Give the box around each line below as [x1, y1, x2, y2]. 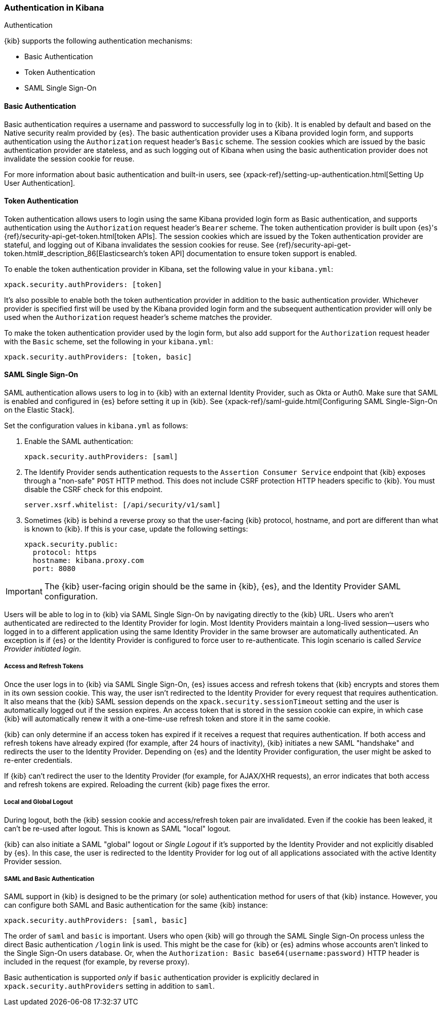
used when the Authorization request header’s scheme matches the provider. [4, 312, 272, 321]
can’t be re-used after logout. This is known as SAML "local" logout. [4, 824, 231, 833]
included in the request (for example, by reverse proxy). [4, 957, 190, 966]
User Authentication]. [4, 178, 75, 187]
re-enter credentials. [4, 755, 72, 764]
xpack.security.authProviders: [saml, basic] [4, 916, 188, 925]
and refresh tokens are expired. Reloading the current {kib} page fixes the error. [4, 780, 270, 789]
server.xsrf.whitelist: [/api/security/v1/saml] [24, 501, 221, 509]
